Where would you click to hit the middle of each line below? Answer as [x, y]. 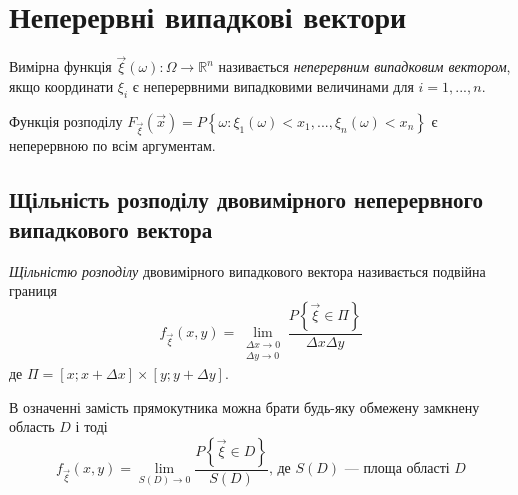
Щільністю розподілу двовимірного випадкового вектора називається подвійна [247, 270]
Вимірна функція [60, 66]
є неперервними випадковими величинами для [273, 85]
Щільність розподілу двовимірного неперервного [246, 199]
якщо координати [61, 85]
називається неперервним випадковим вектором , [364, 66]
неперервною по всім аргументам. [112, 145]
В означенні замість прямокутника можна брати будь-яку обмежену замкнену [244, 406]
